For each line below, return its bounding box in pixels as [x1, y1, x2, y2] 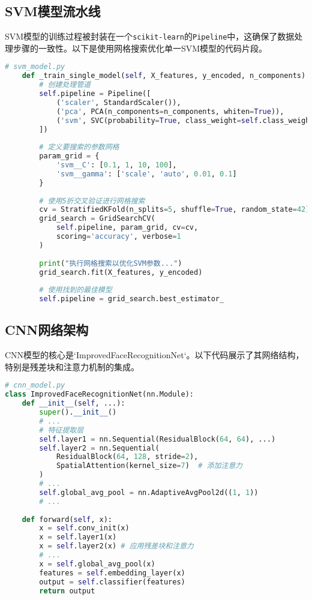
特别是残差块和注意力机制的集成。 [5, 360, 139, 373]
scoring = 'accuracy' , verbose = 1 [56, 232, 181, 241]
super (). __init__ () [39, 408, 117, 417]
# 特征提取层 [39, 425, 84, 434]
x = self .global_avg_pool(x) [39, 559, 155, 568]
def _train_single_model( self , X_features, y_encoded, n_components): [22, 71, 310, 80]
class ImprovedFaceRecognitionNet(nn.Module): [5, 390, 194, 399]
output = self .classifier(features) [39, 577, 185, 586]
